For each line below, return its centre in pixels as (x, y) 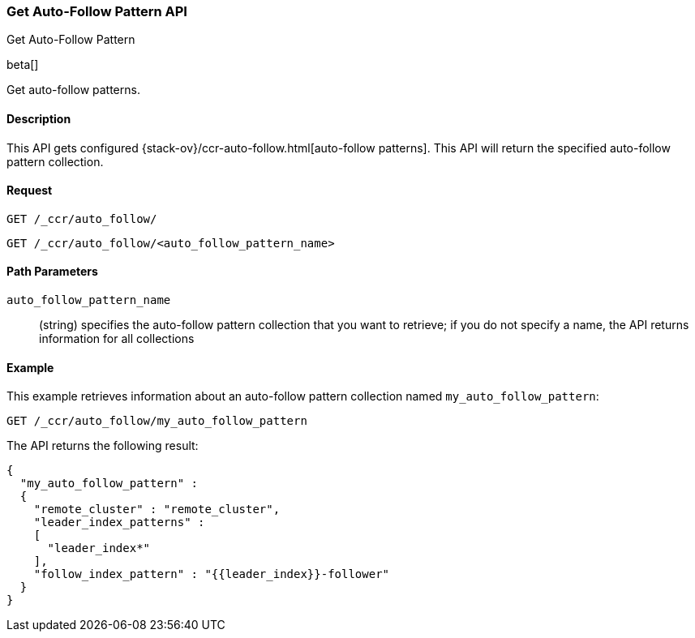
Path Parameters (52, 272)
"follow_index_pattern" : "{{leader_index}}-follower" (212, 574)
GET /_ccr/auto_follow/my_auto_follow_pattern (157, 421)
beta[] (23, 65)
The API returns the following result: (103, 446)
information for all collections (117, 339)
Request (30, 191)
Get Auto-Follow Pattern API (97, 11)
